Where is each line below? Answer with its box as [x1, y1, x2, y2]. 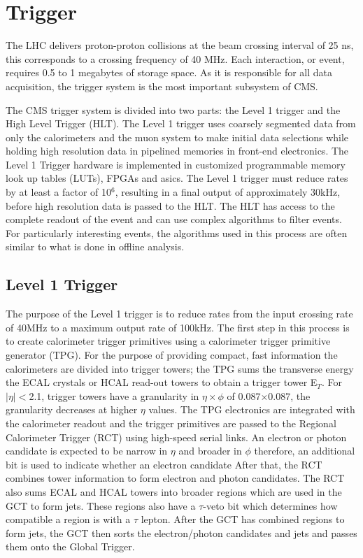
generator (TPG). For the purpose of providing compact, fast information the [6, 348, 338, 362]
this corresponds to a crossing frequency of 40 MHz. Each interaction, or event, [6, 51, 345, 66]
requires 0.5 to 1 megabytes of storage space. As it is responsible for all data [6, 65, 333, 80]
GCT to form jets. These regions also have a [6, 498, 196, 513]
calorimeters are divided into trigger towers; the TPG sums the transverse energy [6, 361, 354, 375]
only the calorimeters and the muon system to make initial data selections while [6, 129, 349, 144]
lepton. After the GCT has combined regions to [141, 512, 345, 527]
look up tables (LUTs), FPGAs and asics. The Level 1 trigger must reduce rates [6, 171, 348, 185]
